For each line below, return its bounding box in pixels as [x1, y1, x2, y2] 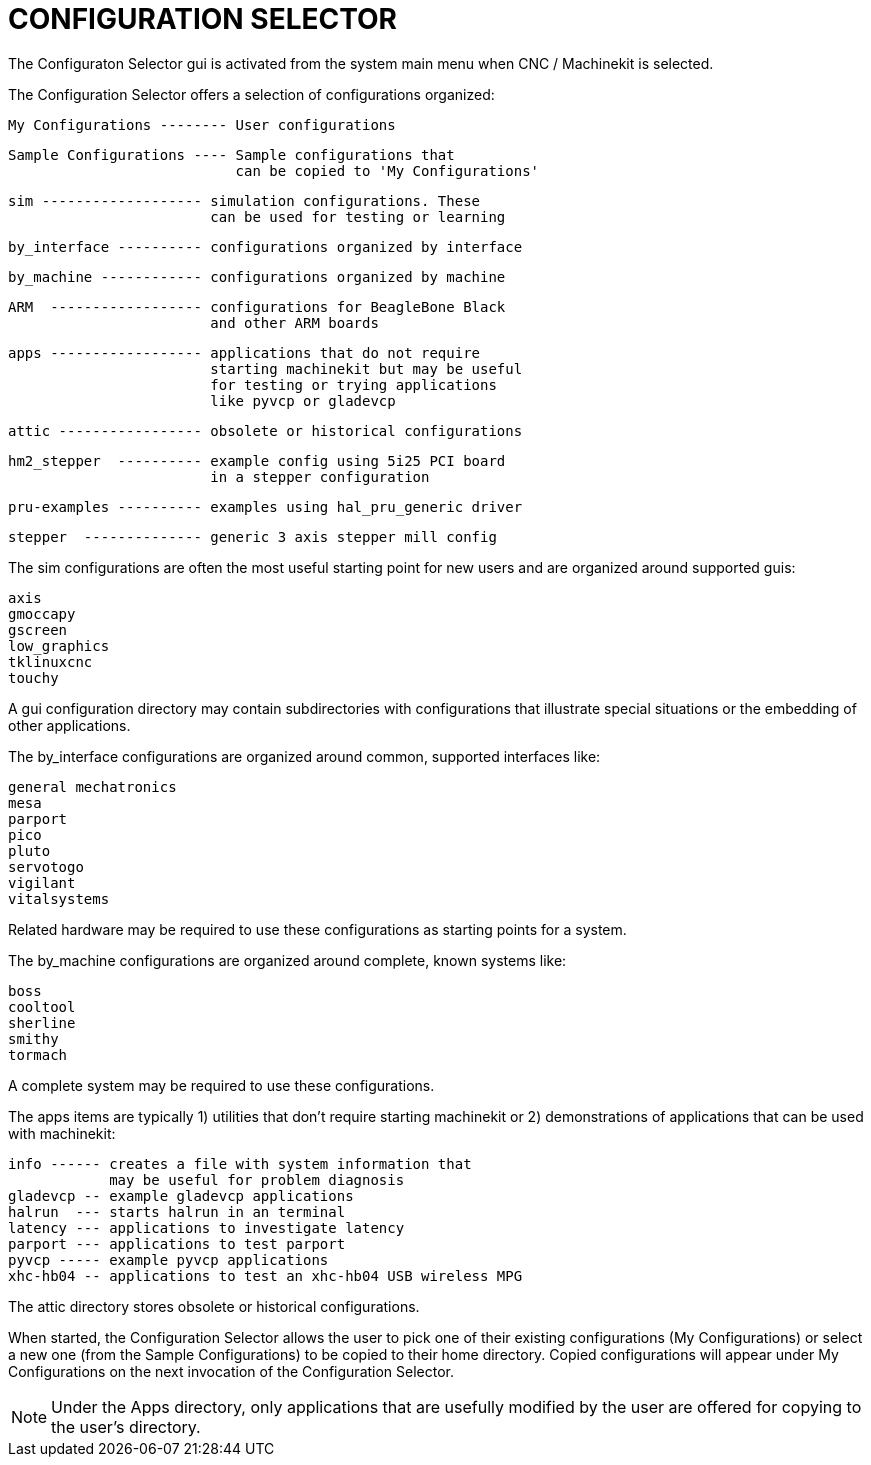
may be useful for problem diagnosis [109, 1171, 405, 1188]
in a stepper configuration [210, 468, 430, 485]
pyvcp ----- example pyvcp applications [8, 1251, 329, 1268]
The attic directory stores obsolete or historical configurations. [8, 1297, 420, 1315]
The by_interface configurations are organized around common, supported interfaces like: [8, 747, 601, 765]
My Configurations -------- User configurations [8, 116, 396, 133]
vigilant [8, 874, 76, 891]
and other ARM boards [210, 314, 379, 331]
